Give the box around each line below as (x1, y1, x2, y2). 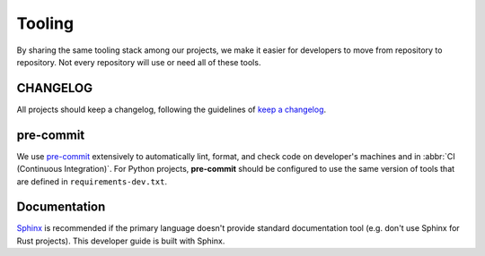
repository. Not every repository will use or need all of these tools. (16, 56, 261, 67)
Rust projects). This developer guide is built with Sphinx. (16, 235, 225, 246)
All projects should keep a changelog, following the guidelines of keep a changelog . (16, 104, 327, 115)
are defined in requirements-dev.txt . (16, 175, 168, 187)
